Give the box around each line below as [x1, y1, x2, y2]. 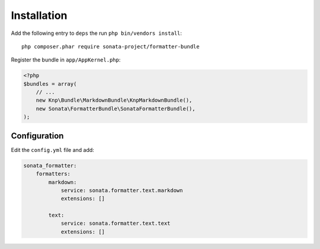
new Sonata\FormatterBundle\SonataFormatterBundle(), [36, 105, 196, 112]
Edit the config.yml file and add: [11, 146, 94, 153]
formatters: [36, 170, 71, 177]
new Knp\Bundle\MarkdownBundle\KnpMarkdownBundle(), [36, 97, 193, 104]
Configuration [11, 131, 64, 141]
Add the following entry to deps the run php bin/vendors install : [11, 30, 182, 37]
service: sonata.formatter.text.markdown [60, 187, 183, 193]
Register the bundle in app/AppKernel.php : [11, 56, 121, 63]
